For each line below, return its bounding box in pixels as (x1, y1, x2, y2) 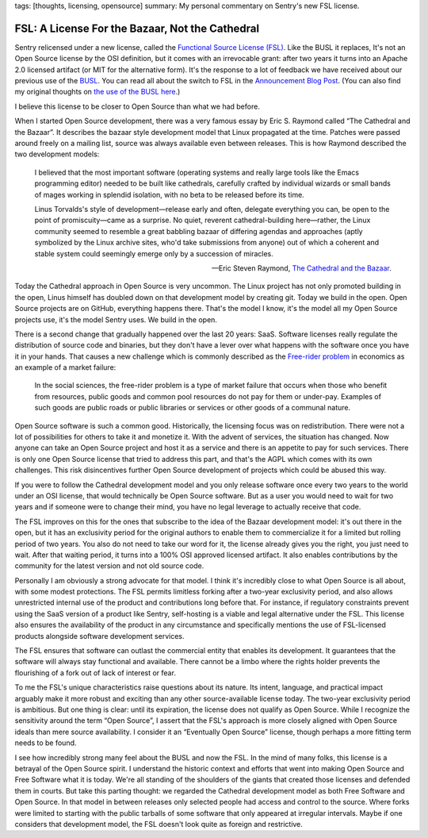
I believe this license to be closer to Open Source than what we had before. (14, 102, 261, 111)
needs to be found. (14, 738, 77, 748)
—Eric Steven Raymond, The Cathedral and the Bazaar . (211, 263, 392, 273)
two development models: (14, 149, 100, 159)
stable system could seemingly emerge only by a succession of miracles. (34, 248, 273, 258)
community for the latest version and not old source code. (14, 561, 204, 571)
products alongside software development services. (14, 631, 185, 640)
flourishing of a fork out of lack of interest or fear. (14, 667, 176, 678)
